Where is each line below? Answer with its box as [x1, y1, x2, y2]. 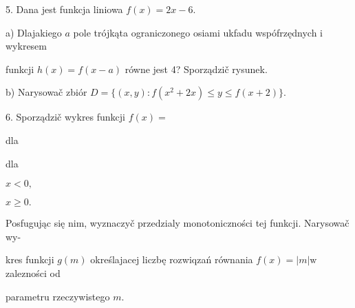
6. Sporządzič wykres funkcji [6, 110, 126, 124]
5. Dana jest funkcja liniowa [6, 2, 123, 16]
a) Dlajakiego [6, 25, 62, 39]
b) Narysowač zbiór [6, 85, 87, 99]
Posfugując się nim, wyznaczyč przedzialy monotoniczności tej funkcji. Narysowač [6, 216, 349, 230]
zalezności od [6, 265, 61, 280]
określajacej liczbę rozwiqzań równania [90, 252, 253, 267]
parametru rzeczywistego [6, 289, 110, 303]
